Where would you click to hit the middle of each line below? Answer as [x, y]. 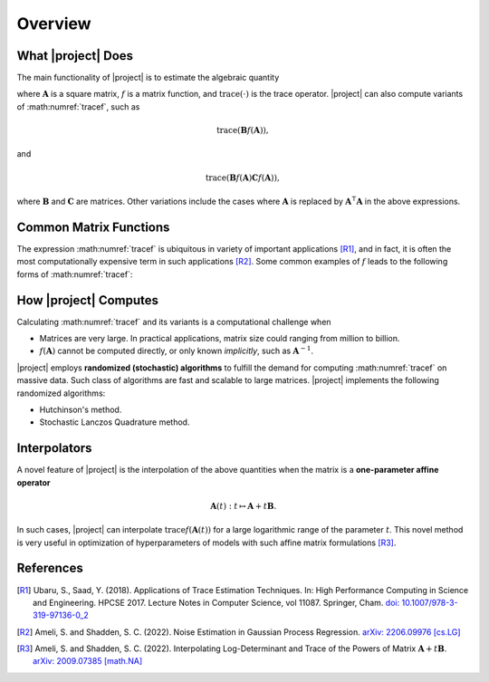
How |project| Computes [87, 300]
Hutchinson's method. [81, 409]
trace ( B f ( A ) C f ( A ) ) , [242, 178]
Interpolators [54, 448]
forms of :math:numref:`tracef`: [75, 274]
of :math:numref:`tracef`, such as [78, 106]
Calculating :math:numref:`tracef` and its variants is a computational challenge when [174, 322]
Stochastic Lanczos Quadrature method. [115, 422]
